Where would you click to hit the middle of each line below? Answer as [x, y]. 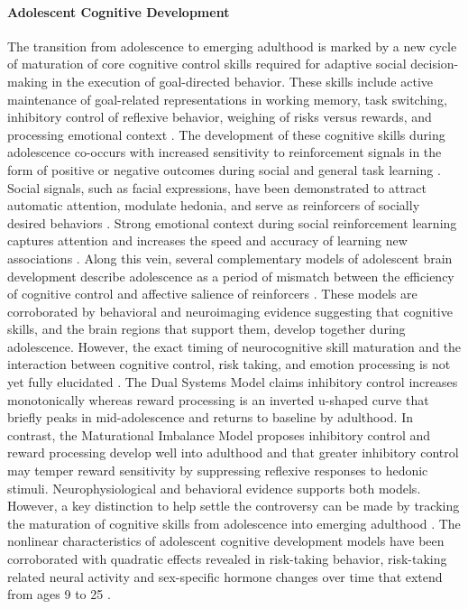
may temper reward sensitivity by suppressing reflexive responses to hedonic [218, 471]
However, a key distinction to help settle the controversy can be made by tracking [234, 506]
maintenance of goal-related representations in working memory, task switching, [227, 99]
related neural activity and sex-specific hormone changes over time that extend [225, 576]
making [28, 81]
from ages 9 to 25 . [59, 594]
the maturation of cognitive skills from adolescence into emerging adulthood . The [234, 523]
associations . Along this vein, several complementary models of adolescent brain [230, 258]
